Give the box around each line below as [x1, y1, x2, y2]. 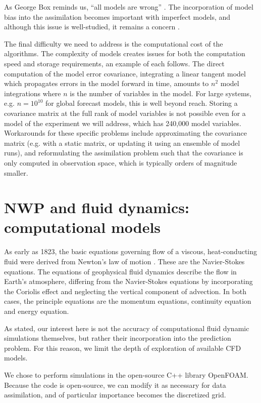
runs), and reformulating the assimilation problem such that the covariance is [4, 147, 243, 158]
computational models [4, 217, 161, 237]
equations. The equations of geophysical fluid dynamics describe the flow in [4, 266, 237, 276]
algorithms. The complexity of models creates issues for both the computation [4, 48, 245, 59]
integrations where [4, 88, 61, 98]
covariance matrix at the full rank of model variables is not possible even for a [4, 107, 246, 118]
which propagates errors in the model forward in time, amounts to [4, 78, 209, 89]
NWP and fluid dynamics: [4, 197, 189, 218]
